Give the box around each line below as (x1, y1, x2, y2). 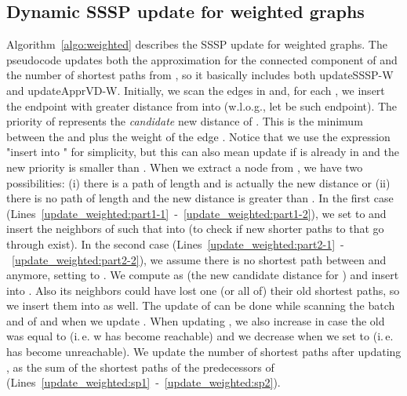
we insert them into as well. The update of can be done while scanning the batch (6, 297, 395, 314)
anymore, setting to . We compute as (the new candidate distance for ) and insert (6, 267, 399, 283)
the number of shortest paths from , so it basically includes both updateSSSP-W (6, 67, 394, 83)
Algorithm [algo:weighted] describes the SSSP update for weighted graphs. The (6, 36, 387, 53)
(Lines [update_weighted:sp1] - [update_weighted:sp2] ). (6, 374, 281, 391)
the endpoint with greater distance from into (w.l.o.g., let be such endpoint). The (6, 97, 398, 114)
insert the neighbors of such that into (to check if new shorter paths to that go (6, 220, 384, 237)
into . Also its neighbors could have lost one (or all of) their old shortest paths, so (6, 282, 400, 298)
